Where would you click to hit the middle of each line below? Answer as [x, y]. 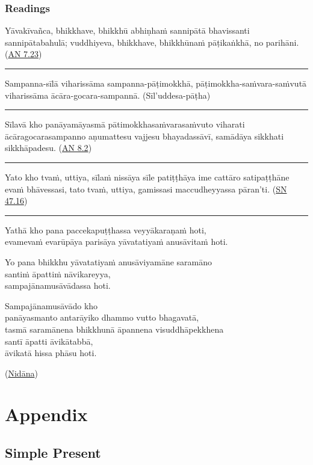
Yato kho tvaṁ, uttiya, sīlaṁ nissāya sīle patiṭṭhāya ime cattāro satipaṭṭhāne [147, 177]
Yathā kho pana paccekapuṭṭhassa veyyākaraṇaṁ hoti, [106, 229]
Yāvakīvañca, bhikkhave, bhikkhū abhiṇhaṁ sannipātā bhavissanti [127, 30]
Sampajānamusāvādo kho [51, 305]
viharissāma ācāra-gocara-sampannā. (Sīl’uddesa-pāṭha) [108, 95]
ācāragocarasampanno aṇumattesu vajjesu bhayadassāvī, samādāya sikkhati [144, 136]
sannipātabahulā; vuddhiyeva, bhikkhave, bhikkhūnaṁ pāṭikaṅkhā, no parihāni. [152, 42]
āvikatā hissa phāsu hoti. [51, 353]
